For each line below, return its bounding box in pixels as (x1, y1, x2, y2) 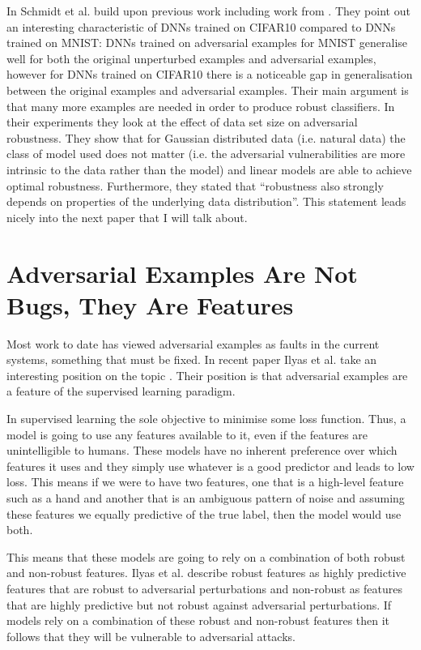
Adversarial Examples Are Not (6, 256, 358, 289)
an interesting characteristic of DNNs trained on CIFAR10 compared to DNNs (6, 18, 396, 35)
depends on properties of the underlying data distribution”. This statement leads (6, 193, 406, 210)
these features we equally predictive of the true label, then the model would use (6, 505, 402, 522)
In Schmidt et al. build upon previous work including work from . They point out (6, 2, 410, 19)
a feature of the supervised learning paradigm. (6, 383, 236, 400)
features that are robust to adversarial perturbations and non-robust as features (6, 579, 402, 597)
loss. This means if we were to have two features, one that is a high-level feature (6, 473, 404, 490)
